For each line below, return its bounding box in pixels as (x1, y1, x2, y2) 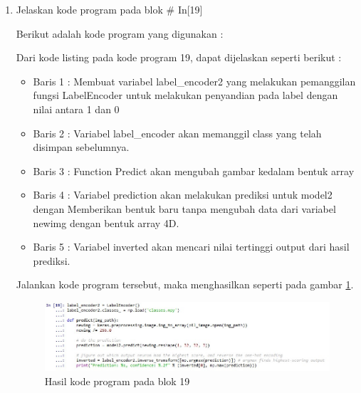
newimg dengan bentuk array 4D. (33, 215, 179, 230)
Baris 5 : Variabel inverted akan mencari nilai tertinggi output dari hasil (33, 239, 350, 254)
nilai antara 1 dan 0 (33, 101, 120, 116)
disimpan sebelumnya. (33, 140, 130, 154)
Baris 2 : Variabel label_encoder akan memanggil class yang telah (33, 125, 322, 140)
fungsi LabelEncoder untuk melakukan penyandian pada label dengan (33, 88, 338, 103)
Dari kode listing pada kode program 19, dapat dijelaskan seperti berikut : (16, 50, 342, 65)
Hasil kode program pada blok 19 (44, 373, 190, 388)
